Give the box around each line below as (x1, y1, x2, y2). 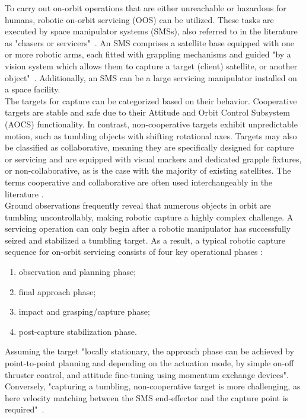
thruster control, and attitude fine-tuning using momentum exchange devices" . (5, 368, 289, 380)
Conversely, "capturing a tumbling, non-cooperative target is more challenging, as (5, 380, 301, 392)
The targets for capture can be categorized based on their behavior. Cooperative (5, 94, 297, 107)
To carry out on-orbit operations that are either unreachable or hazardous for (5, 2, 286, 14)
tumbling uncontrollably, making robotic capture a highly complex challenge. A (5, 210, 294, 223)
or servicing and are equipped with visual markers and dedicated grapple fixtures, (5, 152, 302, 165)
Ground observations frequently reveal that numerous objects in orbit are (5, 199, 271, 212)
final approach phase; (18, 285, 96, 298)
